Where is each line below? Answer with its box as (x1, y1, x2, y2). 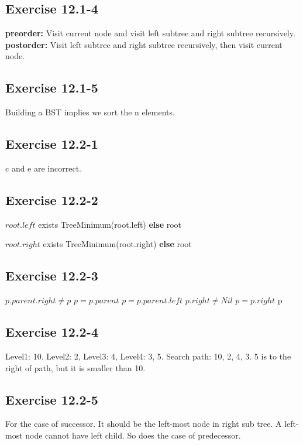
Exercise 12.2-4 (5, 323, 98, 341)
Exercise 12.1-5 (5, 78, 98, 97)
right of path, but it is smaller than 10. (5, 361, 146, 374)
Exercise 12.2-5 (5, 390, 98, 408)
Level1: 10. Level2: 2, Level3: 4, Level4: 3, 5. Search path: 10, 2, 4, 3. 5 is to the (5, 350, 291, 362)
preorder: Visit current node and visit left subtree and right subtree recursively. (5, 27, 295, 39)
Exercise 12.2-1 (5, 135, 98, 153)
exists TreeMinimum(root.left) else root (38, 218, 182, 230)
